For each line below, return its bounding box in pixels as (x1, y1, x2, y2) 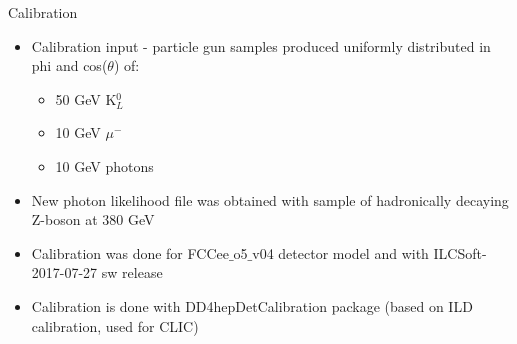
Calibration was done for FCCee (31, 242, 229, 263)
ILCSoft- (433, 242, 487, 263)
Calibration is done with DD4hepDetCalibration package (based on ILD (31, 295, 473, 316)
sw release (101, 262, 163, 283)
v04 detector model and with (252, 242, 429, 263)
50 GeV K (55, 88, 117, 109)
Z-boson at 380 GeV (31, 209, 155, 230)
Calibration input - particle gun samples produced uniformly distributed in (31, 35, 491, 56)
